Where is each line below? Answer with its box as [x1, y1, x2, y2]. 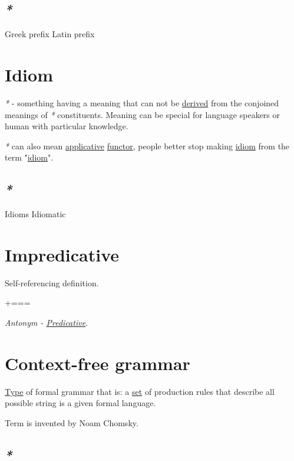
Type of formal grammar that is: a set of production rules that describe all [5, 385, 275, 397]
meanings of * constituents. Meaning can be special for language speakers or [5, 108, 280, 120]
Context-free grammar [5, 351, 190, 375]
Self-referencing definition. [5, 276, 99, 289]
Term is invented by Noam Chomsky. [5, 416, 138, 429]
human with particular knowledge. [5, 120, 128, 132]
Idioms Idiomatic [5, 208, 66, 220]
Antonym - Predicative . [5, 316, 88, 328]
